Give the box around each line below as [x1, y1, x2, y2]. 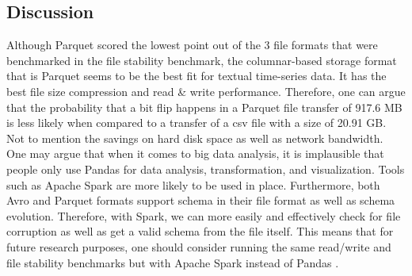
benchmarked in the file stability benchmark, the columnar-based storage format [6, 52, 397, 68]
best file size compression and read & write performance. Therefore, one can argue [6, 82, 406, 99]
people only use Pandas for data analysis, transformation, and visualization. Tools [6, 160, 405, 177]
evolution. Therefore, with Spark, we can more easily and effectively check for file [6, 207, 401, 224]
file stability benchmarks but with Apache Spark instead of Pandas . [6, 254, 339, 270]
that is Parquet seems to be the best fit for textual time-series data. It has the [6, 67, 387, 84]
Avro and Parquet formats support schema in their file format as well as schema [6, 192, 395, 209]
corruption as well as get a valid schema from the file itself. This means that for [6, 223, 394, 240]
